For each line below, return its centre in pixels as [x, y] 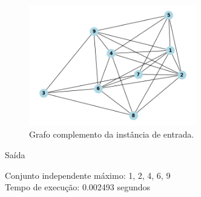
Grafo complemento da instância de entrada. [112, 134]
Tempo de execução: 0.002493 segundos [78, 187]
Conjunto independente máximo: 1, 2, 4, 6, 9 [88, 175]
